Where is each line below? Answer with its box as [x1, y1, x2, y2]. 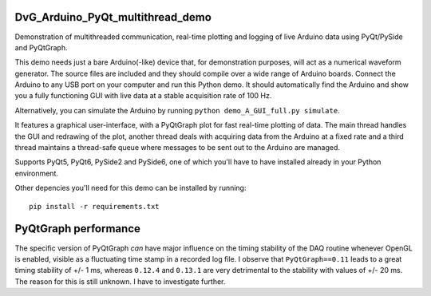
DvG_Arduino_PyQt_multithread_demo [14, 10, 212, 24]
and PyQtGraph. [14, 42, 68, 52]
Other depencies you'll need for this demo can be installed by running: [14, 184, 247, 193]
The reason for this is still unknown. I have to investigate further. [14, 276, 226, 286]
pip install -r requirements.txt [29, 202, 160, 211]
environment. [14, 168, 59, 178]
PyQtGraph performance [14, 222, 141, 235]
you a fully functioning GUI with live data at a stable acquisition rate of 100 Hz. [14, 91, 272, 101]
